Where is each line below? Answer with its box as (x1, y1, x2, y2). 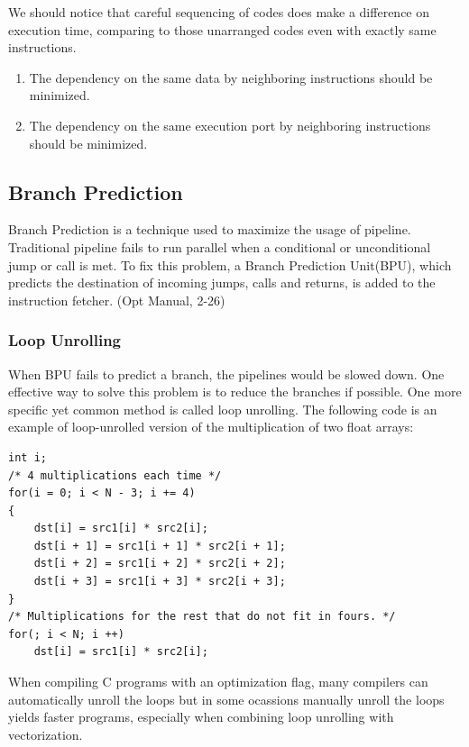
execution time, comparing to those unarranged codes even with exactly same (8, 20, 437, 39)
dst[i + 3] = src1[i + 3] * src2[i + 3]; (33, 575, 286, 588)
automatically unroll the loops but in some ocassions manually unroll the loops (8, 689, 445, 708)
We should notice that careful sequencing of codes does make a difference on (8, 3, 430, 21)
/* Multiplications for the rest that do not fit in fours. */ (8, 610, 396, 624)
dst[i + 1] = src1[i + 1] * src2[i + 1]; (33, 539, 286, 552)
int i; (8, 451, 47, 464)
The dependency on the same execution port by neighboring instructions (29, 115, 431, 134)
